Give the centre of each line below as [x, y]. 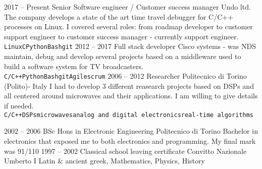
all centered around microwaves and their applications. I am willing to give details [131, 96]
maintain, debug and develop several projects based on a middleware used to [123, 56]
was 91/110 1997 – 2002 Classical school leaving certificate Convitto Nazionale [125, 151]
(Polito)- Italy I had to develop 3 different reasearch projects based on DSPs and [129, 86]
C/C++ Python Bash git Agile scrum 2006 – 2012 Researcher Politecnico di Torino [125, 76]
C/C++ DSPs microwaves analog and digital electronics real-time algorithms [129, 115]
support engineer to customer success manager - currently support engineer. [121, 36]
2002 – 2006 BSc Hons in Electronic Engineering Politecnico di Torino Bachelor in [131, 131]
